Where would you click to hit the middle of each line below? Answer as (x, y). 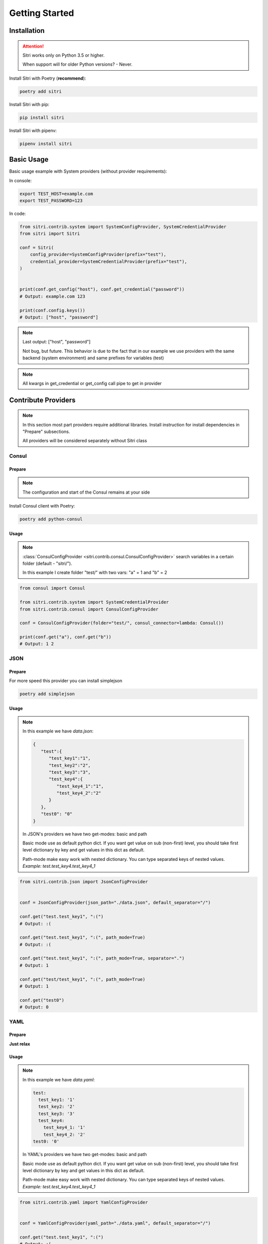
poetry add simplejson (47, 694)
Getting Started (42, 13)
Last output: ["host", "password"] (57, 342)
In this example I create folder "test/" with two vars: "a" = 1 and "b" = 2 (95, 573)
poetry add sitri (41, 91)
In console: (21, 180)
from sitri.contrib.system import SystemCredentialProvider (94, 602)
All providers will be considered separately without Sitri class (85, 441)
